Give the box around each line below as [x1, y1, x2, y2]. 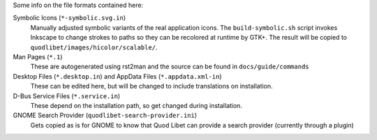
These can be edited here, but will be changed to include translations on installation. [30, 82, 273, 91]
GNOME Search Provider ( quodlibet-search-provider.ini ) [13, 111, 198, 120]
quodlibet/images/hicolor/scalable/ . [30, 42, 158, 52]
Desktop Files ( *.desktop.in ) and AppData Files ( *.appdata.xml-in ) [13, 72, 222, 80]
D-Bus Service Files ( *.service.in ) [13, 91, 121, 100]
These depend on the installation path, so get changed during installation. [30, 101, 242, 109]
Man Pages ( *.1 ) [13, 52, 63, 61]
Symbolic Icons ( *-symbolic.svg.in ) [13, 14, 126, 22]
